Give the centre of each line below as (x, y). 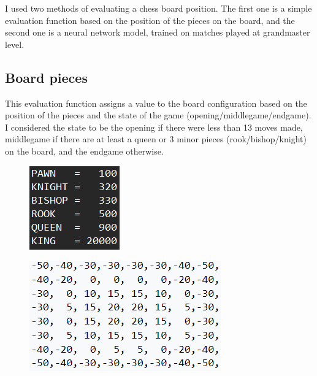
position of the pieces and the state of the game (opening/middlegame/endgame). (158, 115)
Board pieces (46, 77)
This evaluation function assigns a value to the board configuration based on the (156, 103)
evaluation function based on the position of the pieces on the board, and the (150, 20)
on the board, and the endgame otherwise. (84, 151)
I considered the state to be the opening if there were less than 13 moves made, (154, 127)
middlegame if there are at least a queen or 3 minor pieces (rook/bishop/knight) (156, 139)
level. (15, 44)
